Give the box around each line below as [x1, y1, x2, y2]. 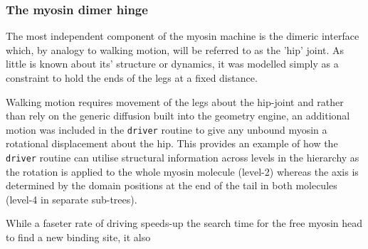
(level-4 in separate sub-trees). [6, 191, 137, 206]
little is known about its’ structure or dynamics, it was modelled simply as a [6, 56, 339, 71]
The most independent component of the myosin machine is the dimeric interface [6, 28, 359, 43]
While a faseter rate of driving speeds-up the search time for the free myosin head [6, 216, 363, 231]
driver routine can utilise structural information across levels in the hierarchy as [6, 150, 359, 165]
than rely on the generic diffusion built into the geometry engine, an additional [6, 108, 350, 123]
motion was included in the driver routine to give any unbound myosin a [6, 122, 327, 137]
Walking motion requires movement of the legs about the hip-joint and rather [6, 94, 344, 109]
